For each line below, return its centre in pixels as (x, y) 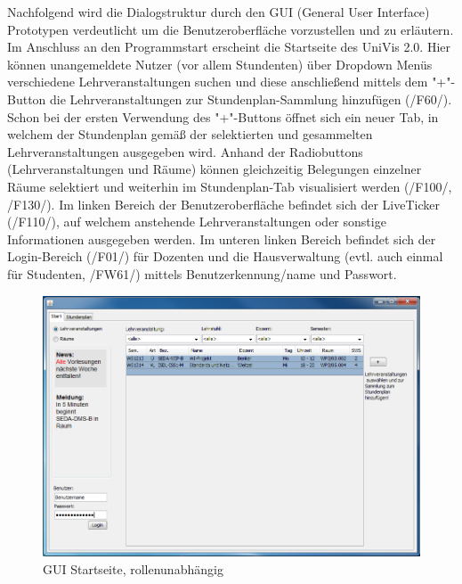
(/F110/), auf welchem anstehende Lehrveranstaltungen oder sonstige (197, 222)
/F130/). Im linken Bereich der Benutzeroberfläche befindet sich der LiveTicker (223, 204)
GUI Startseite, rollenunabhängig (133, 568)
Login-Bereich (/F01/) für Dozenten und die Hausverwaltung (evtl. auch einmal (225, 256)
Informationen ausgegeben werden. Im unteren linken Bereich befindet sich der (222, 239)
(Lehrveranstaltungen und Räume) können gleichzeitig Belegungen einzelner (215, 169)
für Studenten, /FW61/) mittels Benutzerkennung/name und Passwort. (202, 273)
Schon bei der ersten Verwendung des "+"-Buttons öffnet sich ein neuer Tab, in (223, 116)
